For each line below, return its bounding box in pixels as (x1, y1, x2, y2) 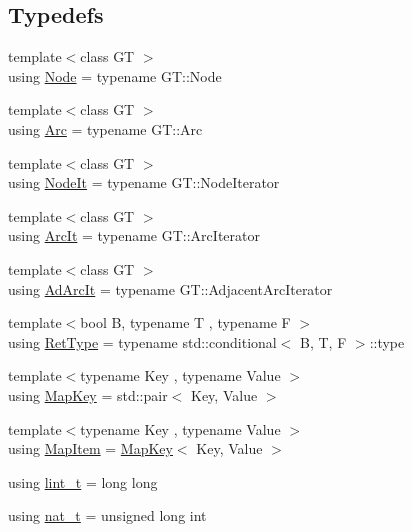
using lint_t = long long (8, 471, 158, 492)
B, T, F (300, 331, 347, 352)
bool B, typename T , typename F (80, 312, 291, 333)
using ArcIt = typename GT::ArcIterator (8, 225, 260, 246)
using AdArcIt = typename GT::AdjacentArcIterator (8, 278, 333, 299)
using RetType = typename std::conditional (8, 331, 277, 352)
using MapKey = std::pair (8, 384, 168, 405)
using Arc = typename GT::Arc (8, 118, 203, 139)
